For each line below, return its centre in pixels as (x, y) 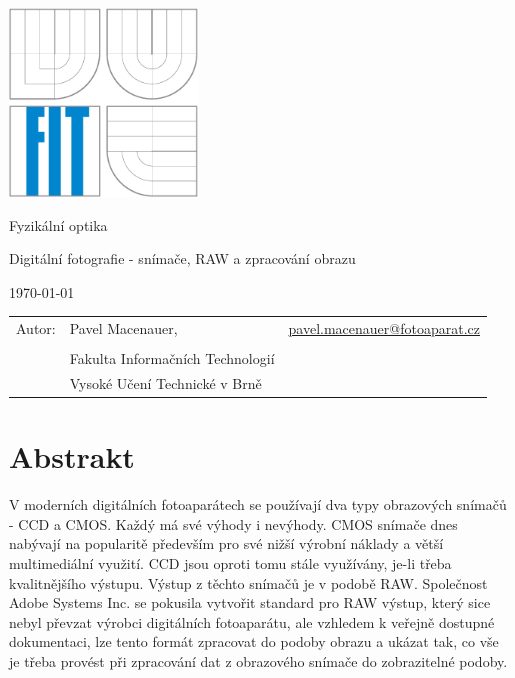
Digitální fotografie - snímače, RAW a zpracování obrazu (182, 258)
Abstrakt (72, 456)
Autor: (36, 328)
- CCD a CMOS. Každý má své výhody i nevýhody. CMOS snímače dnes (233, 523)
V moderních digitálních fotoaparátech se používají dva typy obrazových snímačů (258, 504)
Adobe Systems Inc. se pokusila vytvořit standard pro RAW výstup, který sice (250, 602)
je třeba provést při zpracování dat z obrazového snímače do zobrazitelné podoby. (258, 661)
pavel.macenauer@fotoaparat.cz (384, 328)
